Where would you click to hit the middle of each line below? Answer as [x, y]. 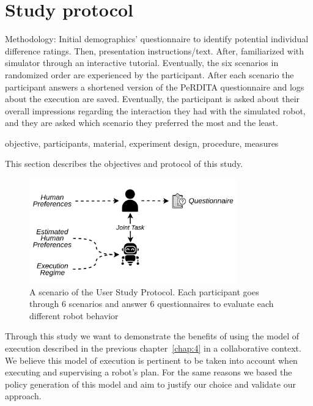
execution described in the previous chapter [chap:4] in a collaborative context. [153, 348]
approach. [23, 396]
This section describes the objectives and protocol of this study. [124, 164]
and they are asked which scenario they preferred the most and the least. [142, 123]
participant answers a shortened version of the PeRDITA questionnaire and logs [155, 87]
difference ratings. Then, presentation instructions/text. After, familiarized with [155, 50]
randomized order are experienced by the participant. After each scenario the [149, 74]
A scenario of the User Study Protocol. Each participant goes [144, 291]
